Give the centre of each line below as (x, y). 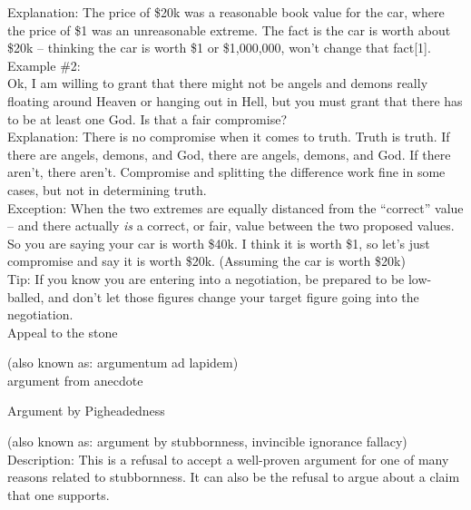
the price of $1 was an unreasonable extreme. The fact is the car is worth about (229, 29)
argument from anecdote (75, 380)
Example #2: (44, 65)
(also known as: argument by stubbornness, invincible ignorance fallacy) (207, 441)
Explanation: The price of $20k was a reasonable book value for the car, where (226, 12)
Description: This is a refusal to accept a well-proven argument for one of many (228, 459)
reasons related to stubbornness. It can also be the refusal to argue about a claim (234, 477)
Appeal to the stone (63, 332)
